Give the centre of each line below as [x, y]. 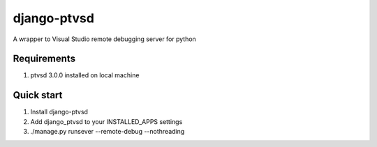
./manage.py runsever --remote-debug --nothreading [108, 132]
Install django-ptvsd [59, 112]
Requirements [44, 59]
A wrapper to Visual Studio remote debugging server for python [105, 39]
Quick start [38, 95]
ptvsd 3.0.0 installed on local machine [85, 75]
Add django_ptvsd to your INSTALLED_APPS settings [106, 121]
